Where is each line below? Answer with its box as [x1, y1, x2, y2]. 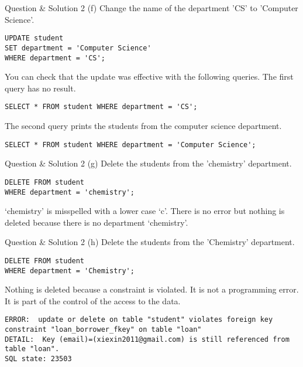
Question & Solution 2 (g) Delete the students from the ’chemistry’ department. [5, 157, 292, 169]
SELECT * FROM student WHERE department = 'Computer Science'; [5, 140, 256, 149]
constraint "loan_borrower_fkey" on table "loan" [5, 325, 202, 334]
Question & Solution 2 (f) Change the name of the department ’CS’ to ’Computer [5, 2, 298, 13]
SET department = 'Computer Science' [5, 43, 151, 52]
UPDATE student [5, 34, 64, 43]
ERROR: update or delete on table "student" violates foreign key [5, 315, 273, 324]
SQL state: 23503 [5, 355, 72, 363]
